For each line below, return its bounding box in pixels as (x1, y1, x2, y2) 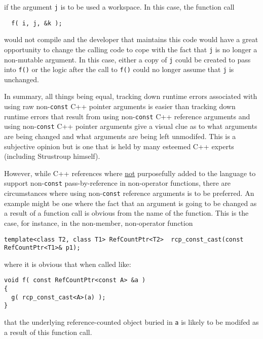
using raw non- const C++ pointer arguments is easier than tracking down (4, 101, 236, 112)
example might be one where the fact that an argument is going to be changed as (4, 197, 257, 208)
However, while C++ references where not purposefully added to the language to (4, 167, 256, 178)
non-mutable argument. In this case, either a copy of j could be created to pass (4, 54, 251, 64)
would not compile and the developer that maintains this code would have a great (4, 34, 258, 45)
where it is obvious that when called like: (4, 258, 131, 269)
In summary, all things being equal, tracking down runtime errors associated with (4, 91, 257, 101)
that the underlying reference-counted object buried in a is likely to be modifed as (4, 317, 259, 327)
